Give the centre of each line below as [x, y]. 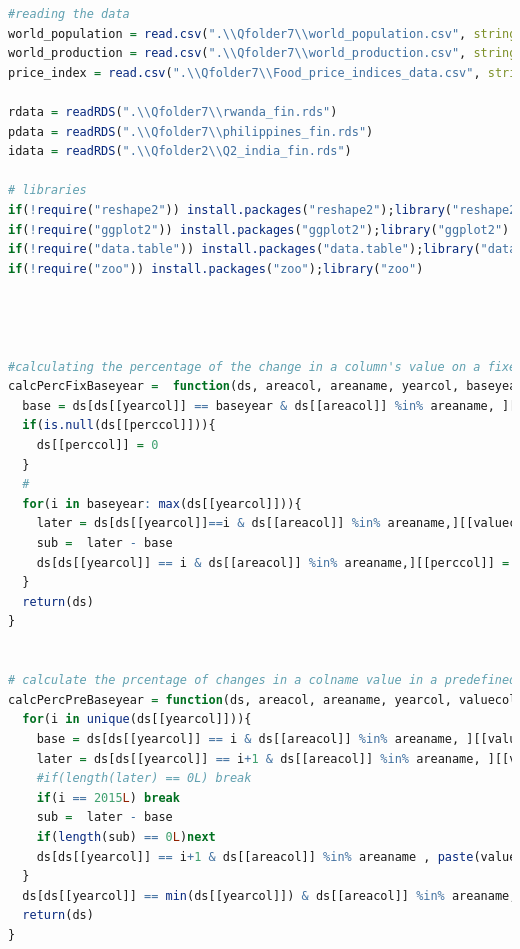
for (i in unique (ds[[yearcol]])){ [137, 719]
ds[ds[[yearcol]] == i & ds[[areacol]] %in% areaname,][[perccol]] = [273, 562]
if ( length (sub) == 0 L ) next [126, 836]
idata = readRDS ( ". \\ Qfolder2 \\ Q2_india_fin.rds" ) [180, 151]
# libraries [47, 190]
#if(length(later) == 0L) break [144, 778]
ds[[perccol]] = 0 [97, 445]
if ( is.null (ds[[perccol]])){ [119, 425]
